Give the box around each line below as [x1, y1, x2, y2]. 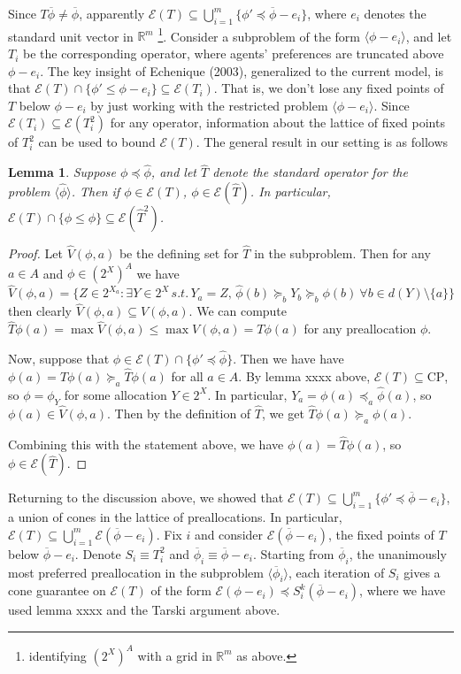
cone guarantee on [8, 581, 106, 600]
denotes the [364, 4, 426, 22]
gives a [403, 563, 441, 581]
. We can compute [188, 302, 288, 320]
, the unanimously [349, 544, 447, 563]
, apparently [79, 4, 145, 22]
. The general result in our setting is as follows [196, 133, 449, 151]
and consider [194, 525, 264, 543]
